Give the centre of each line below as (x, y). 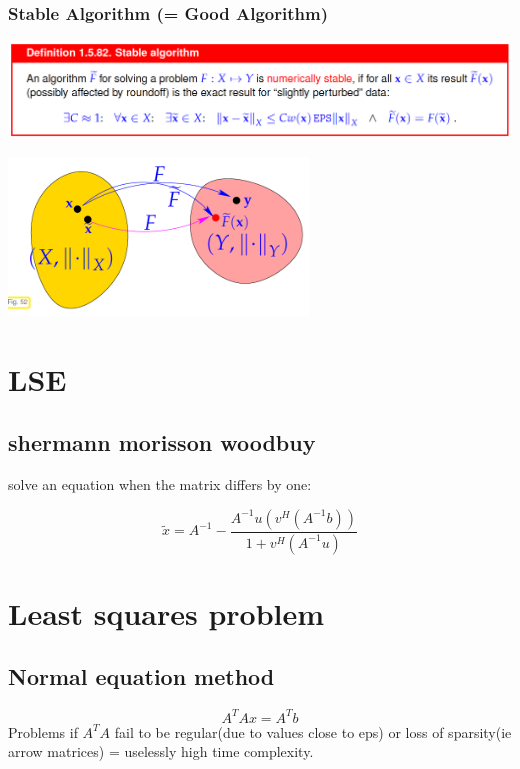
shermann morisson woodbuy (162, 442)
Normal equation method (141, 676)
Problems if (43, 731)
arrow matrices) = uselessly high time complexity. (161, 751)
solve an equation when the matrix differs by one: (160, 484)
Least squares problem (166, 612)
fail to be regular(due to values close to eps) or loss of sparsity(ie (313, 731)
